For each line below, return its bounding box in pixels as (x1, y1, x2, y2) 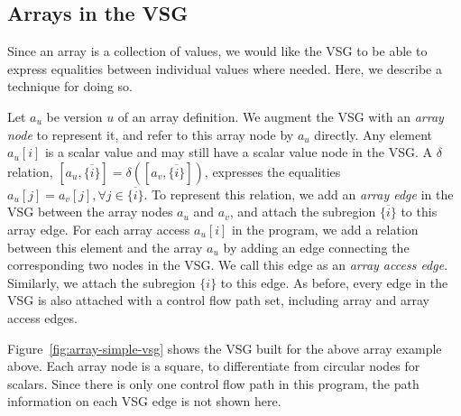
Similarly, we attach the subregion (7, 273, 196, 291)
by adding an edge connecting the (223, 237, 410, 256)
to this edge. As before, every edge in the (220, 273, 448, 291)
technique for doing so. (7, 77, 133, 96)
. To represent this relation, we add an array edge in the (143, 184, 454, 203)
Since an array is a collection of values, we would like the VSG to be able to (7, 42, 428, 60)
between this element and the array (7, 237, 203, 256)
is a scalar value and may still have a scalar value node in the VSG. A (44, 143, 432, 162)
